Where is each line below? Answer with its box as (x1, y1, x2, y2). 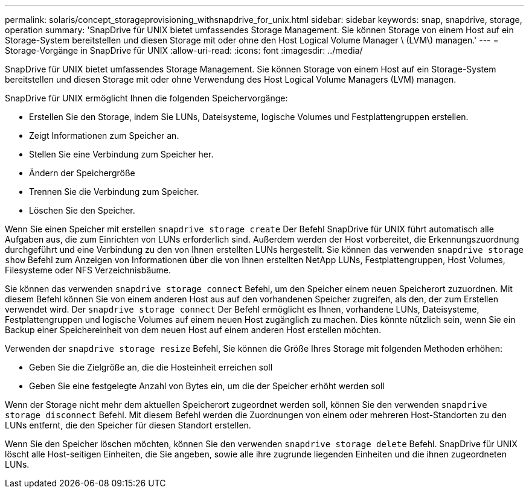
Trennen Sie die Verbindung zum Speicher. (29, 186, 199, 197)
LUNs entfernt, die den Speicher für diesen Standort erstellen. (5, 420, 251, 430)
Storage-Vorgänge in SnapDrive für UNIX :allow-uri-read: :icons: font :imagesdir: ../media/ (5, 45, 363, 56)
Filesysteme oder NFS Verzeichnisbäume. (5, 265, 171, 275)
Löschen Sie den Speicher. (29, 205, 135, 215)
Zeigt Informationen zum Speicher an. (29, 130, 179, 141)
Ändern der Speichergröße (29, 168, 135, 178)
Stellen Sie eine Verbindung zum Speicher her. (29, 149, 214, 159)
